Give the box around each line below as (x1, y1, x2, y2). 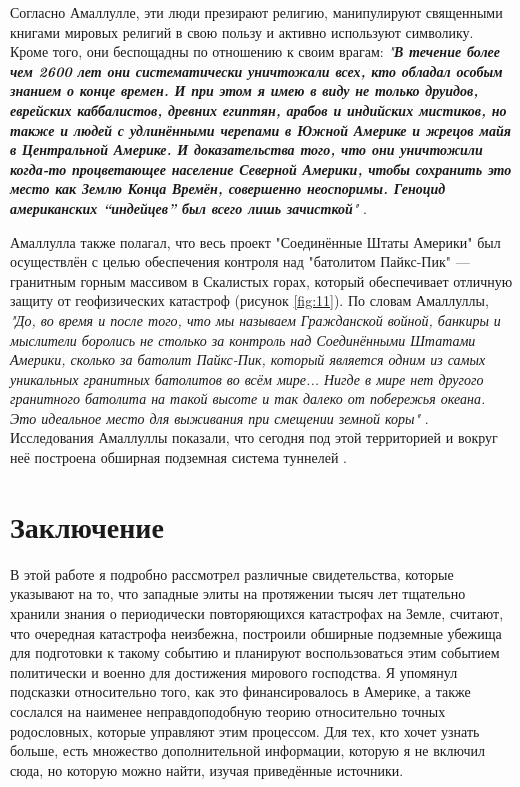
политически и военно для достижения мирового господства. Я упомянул (10, 661, 458, 682)
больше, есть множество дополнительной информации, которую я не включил (10, 740, 486, 761)
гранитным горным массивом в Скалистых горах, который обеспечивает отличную (10, 270, 513, 291)
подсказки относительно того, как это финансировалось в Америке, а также (10, 681, 471, 702)
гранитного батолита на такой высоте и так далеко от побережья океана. (10, 388, 486, 409)
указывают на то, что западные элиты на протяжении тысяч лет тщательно (10, 583, 466, 604)
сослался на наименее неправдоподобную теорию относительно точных (10, 700, 446, 721)
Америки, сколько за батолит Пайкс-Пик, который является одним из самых (10, 349, 486, 370)
